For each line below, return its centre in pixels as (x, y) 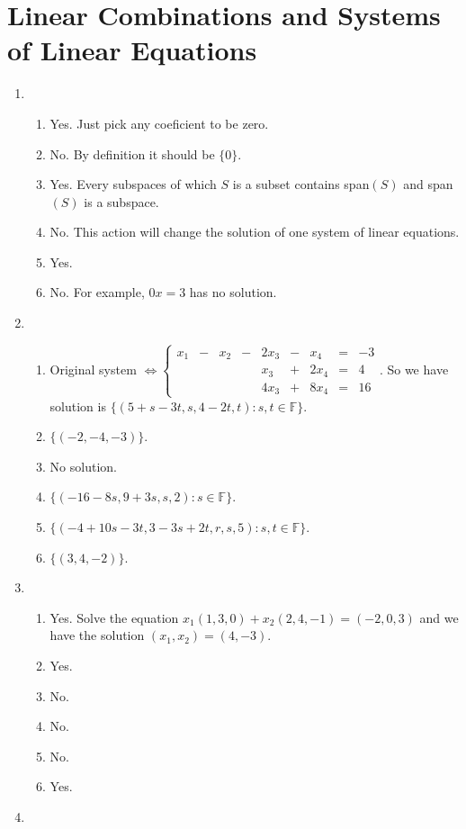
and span (428, 184)
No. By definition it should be (132, 153)
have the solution (97, 635)
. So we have (414, 369)
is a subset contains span (301, 184)
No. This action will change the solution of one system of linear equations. (255, 232)
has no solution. (233, 292)
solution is (78, 405)
